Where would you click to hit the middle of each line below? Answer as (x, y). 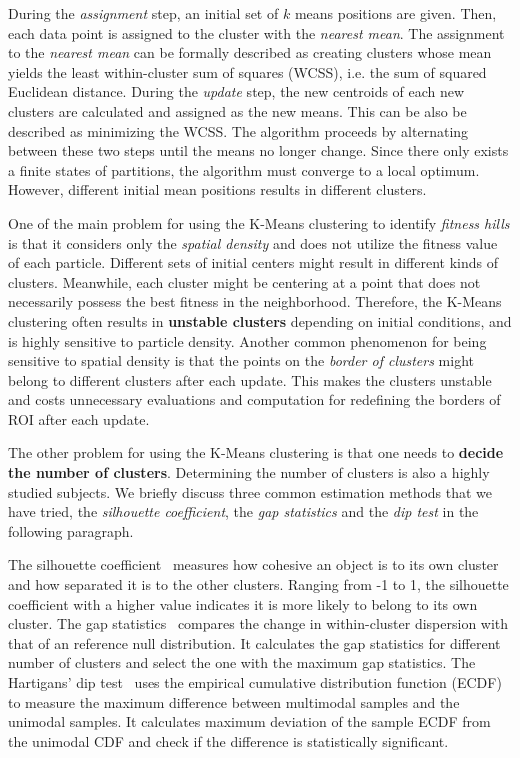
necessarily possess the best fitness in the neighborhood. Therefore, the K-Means (255, 301)
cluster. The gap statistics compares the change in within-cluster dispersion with (258, 623)
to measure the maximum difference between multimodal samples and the (234, 701)
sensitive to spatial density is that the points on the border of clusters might (241, 360)
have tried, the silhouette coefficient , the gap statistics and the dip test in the (243, 511)
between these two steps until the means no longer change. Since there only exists (258, 150)
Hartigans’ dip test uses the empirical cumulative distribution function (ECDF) (255, 682)
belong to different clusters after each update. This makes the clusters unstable (250, 379)
